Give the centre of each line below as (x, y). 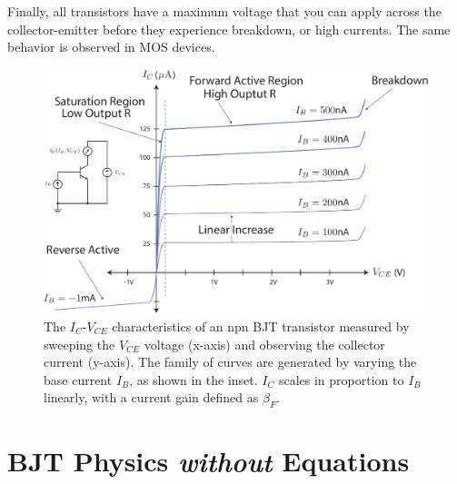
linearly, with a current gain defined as (151, 397)
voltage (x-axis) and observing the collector (264, 344)
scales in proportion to (341, 379)
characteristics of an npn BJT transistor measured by (261, 326)
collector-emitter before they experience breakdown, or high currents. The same (229, 29)
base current (78, 379)
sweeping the (79, 344)
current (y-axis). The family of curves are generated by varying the (230, 362)
